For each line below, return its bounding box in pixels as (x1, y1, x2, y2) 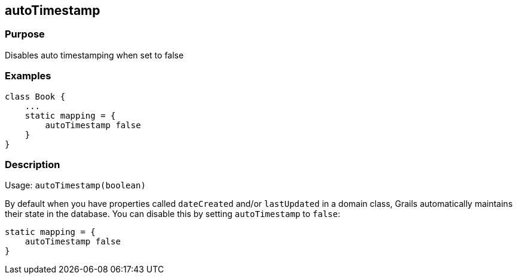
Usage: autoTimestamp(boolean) (5, 180, 146, 191)
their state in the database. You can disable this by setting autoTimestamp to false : (5, 209, 341, 219)
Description (5, 158, 60, 170)
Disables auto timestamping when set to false (5, 49, 184, 60)
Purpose (5, 28, 45, 41)
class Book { (5, 91, 66, 101)
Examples (5, 70, 51, 82)
